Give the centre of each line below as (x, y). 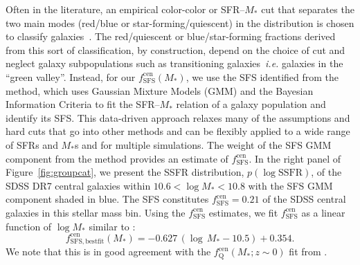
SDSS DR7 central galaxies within (78, 185)
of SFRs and (32, 144)
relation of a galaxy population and (251, 104)
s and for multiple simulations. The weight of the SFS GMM (203, 144)
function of (29, 226)
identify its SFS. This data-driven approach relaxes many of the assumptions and (178, 117)
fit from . (308, 252)
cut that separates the (308, 9)
